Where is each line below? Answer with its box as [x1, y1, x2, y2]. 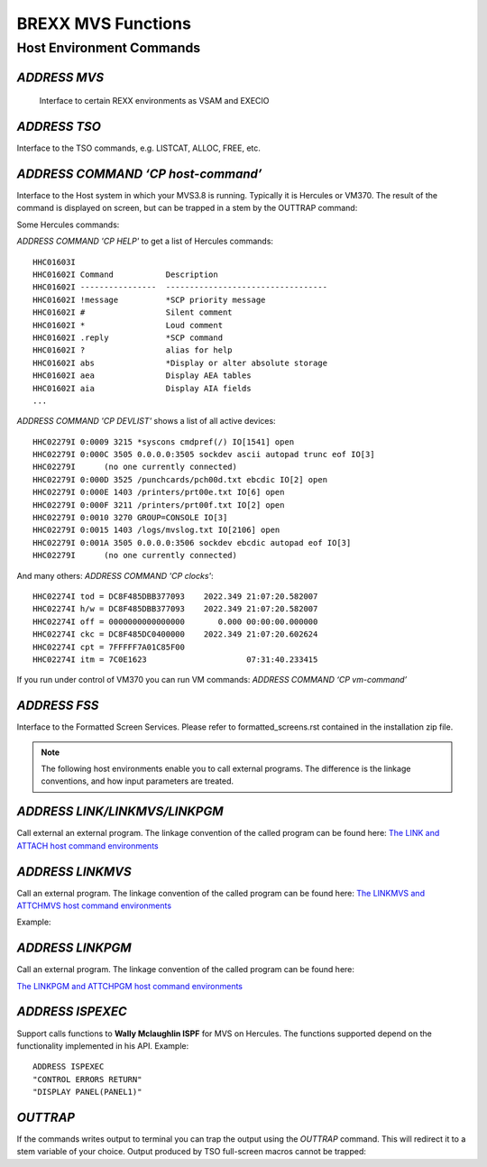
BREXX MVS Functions [16, 14, 191, 33]
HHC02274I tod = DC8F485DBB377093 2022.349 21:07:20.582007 [32, 591, 318, 602]
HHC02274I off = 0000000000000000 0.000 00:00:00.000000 [32, 616, 318, 627]
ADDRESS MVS [16, 69, 105, 85]
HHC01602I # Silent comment [32, 308, 234, 317]
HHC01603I [32, 257, 76, 267]
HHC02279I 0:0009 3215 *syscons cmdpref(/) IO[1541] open [32, 436, 295, 446]
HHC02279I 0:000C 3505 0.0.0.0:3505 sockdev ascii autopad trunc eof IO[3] [32, 449, 375, 460]
